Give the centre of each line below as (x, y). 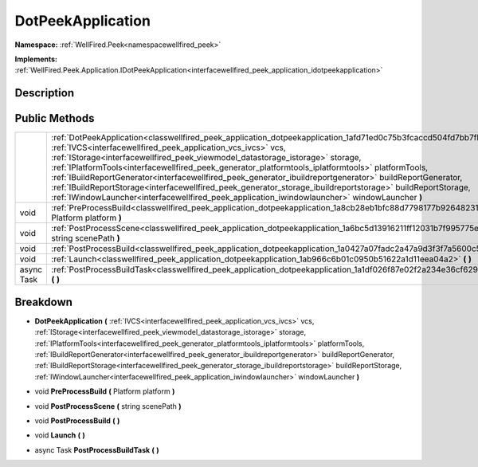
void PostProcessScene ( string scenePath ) (108, 406)
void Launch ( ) (60, 435)
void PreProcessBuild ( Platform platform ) (105, 391)
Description (45, 93)
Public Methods (55, 118)
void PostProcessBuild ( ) (77, 420)
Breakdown (44, 302)
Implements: (36, 59)
